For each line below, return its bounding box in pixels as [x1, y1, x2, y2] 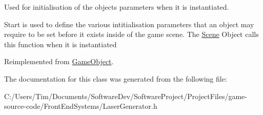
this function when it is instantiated [4, 39, 117, 49]
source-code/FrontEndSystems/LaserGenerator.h [4, 101, 157, 111]
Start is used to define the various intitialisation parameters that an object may [4, 18, 254, 29]
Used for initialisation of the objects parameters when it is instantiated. [4, 2, 229, 12]
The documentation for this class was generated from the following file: [4, 73, 227, 84]
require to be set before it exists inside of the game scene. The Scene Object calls [4, 29, 259, 40]
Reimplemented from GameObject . [4, 56, 114, 67]
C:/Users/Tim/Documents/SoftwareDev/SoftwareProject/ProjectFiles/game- [4, 90, 247, 101]
